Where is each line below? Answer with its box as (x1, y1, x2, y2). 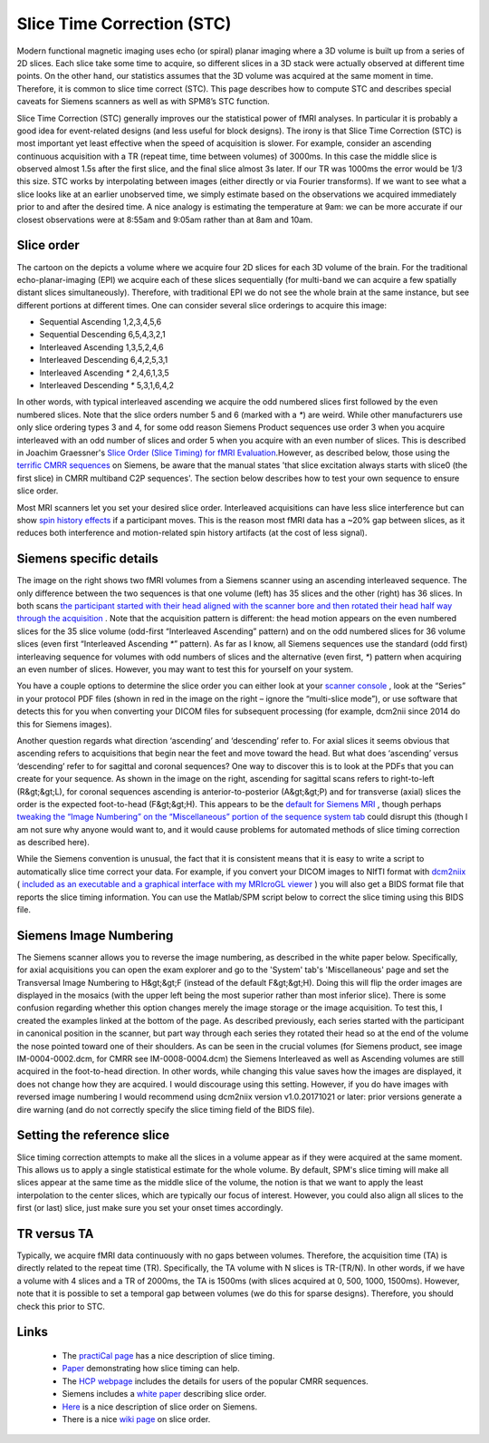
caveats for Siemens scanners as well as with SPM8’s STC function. (16, 96, 271, 107)
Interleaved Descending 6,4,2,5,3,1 (39, 355, 168, 366)
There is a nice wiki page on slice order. (62, 1413, 211, 1424)
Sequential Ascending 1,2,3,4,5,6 (39, 317, 162, 327)
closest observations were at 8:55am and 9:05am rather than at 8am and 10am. (16, 214, 313, 225)
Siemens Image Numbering (16, 928, 174, 943)
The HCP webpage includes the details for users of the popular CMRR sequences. (62, 1375, 369, 1387)
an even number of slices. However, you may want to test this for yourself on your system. (16, 663, 354, 675)
